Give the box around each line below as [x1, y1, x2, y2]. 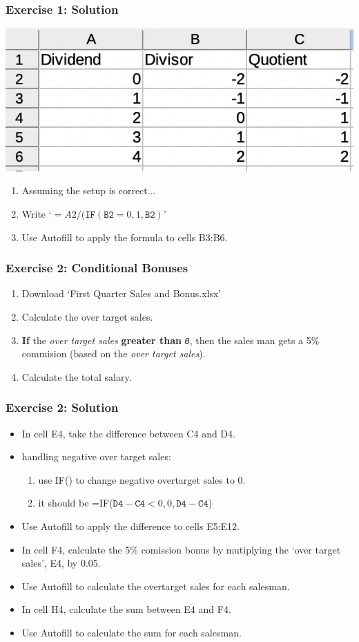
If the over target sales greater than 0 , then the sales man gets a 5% [21, 332, 320, 347]
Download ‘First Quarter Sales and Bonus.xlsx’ [21, 286, 222, 301]
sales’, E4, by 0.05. [21, 556, 101, 570]
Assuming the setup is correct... [21, 183, 156, 198]
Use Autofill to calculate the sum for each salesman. [21, 625, 242, 639]
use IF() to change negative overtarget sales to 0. [38, 472, 246, 487]
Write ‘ [21, 206, 52, 220]
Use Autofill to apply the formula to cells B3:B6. [21, 229, 228, 244]
